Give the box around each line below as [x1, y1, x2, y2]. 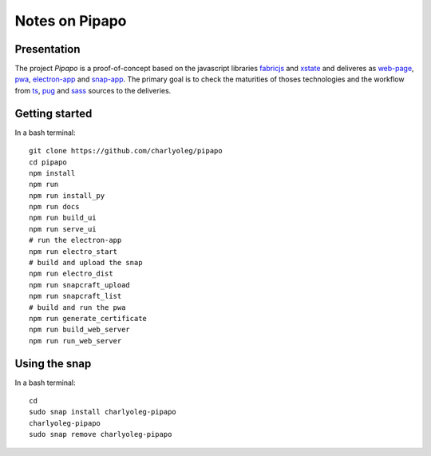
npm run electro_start [29, 247, 118, 256]
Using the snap [14, 356, 92, 371]
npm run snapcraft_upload [29, 280, 131, 289]
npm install [29, 169, 76, 177]
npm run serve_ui [29, 224, 97, 233]
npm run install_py [29, 191, 105, 200]
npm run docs [29, 202, 80, 212]
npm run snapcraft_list [29, 291, 122, 301]
